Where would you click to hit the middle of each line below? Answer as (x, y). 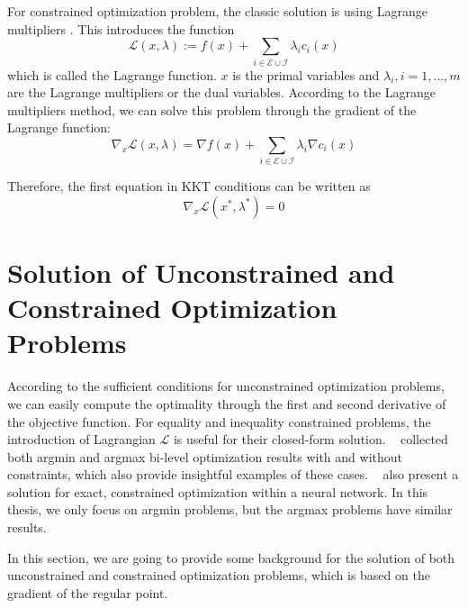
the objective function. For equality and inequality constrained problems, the (219, 421)
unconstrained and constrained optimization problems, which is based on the (219, 575)
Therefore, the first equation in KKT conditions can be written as (189, 186)
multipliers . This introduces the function (121, 28)
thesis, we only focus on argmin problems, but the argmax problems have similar (230, 509)
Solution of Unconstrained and (201, 272)
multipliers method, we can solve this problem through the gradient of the (212, 109)
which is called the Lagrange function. (112, 74)
